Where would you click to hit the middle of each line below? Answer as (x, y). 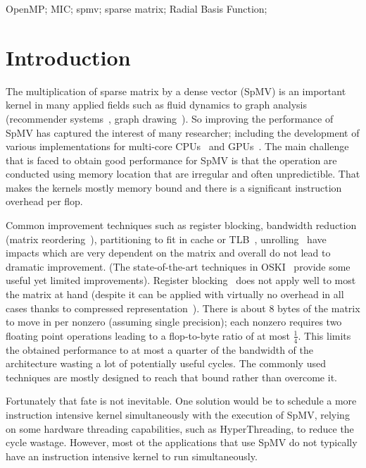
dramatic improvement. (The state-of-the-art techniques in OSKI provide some (178, 266)
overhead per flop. (44, 201)
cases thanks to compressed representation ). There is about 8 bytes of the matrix (183, 308)
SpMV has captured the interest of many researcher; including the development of (183, 132)
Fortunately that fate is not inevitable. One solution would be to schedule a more (181, 401)
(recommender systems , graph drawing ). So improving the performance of (170, 118)
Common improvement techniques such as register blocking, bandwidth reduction (181, 225)
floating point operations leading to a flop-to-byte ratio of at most (148, 335)
